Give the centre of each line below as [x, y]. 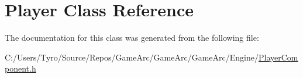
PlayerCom [278, 57]
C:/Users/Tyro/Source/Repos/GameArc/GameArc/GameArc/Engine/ [132, 57]
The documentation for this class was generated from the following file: [132, 38]
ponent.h [20, 68]
